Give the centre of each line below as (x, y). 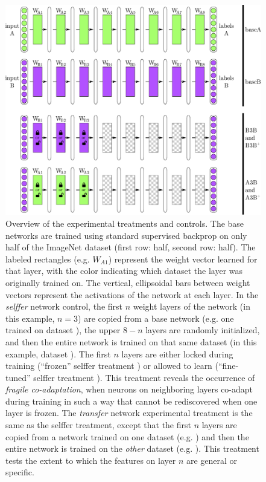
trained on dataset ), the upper (63, 330)
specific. (20, 472)
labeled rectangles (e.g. (48, 259)
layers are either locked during (177, 353)
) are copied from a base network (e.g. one (156, 318)
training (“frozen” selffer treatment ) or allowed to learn (109, 366)
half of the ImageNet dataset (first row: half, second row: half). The (131, 247)
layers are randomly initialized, (203, 330)
